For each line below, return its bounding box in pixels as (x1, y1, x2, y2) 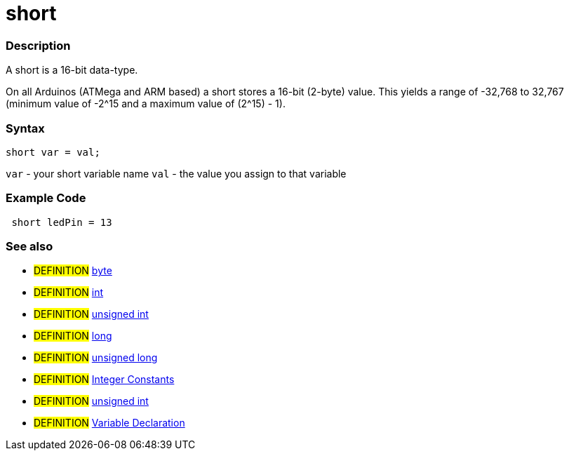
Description (6, 38, 71, 53)
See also (6, 239, 53, 253)
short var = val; (6, 146, 100, 158)
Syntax (6, 121, 45, 135)
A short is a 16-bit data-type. (6, 64, 138, 76)
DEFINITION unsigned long (34, 351, 158, 364)
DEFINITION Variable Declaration (34, 417, 185, 429)
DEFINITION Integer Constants (34, 373, 175, 386)
